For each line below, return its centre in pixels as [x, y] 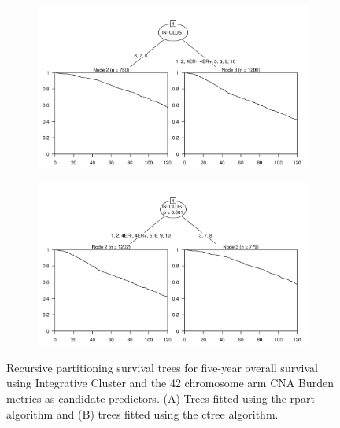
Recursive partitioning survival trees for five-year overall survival [162, 367]
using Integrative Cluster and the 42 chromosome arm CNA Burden [170, 383]
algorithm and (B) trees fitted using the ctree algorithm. [142, 413]
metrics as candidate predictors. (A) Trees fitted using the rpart [161, 398]
